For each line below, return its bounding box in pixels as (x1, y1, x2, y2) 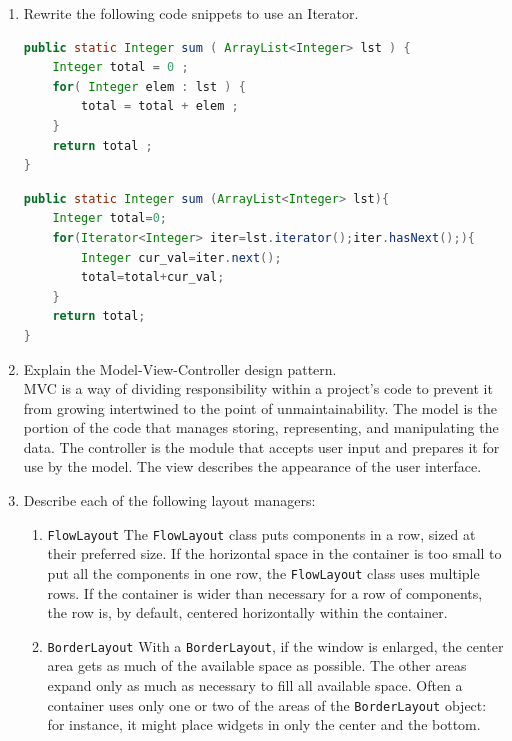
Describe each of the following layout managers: (23, 490, 316, 511)
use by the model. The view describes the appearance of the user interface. (23, 456, 482, 477)
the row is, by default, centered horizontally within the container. (47, 602, 448, 623)
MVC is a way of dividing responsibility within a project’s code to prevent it (23, 378, 493, 399)
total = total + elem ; (81, 99, 239, 114)
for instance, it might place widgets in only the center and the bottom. (47, 714, 481, 735)
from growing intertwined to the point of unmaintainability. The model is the (23, 397, 497, 418)
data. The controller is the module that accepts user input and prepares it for (23, 436, 500, 457)
